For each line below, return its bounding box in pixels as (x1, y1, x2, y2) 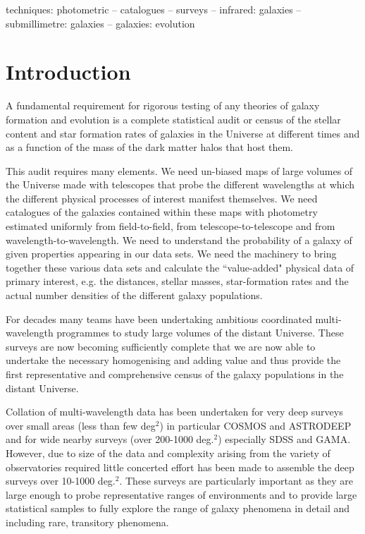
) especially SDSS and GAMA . (218, 432, 351, 447)
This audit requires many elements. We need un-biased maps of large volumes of (6, 163, 353, 178)
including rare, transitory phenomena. (6, 514, 169, 529)
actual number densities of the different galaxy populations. (6, 288, 263, 303)
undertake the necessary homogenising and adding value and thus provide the (6, 353, 341, 368)
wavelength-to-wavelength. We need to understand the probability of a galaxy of (6, 232, 352, 247)
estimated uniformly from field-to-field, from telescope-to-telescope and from (6, 219, 335, 233)
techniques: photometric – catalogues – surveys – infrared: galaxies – (6, 2, 302, 16)
